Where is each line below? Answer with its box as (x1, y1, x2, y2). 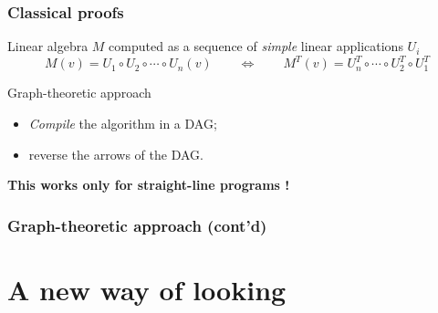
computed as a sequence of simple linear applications (109, 37, 403, 56)
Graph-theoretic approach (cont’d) (7, 214, 267, 236)
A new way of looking (7, 270, 287, 308)
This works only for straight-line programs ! (7, 175, 290, 194)
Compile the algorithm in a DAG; (28, 113, 217, 132)
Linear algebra (7, 37, 89, 56)
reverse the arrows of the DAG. (28, 144, 203, 163)
